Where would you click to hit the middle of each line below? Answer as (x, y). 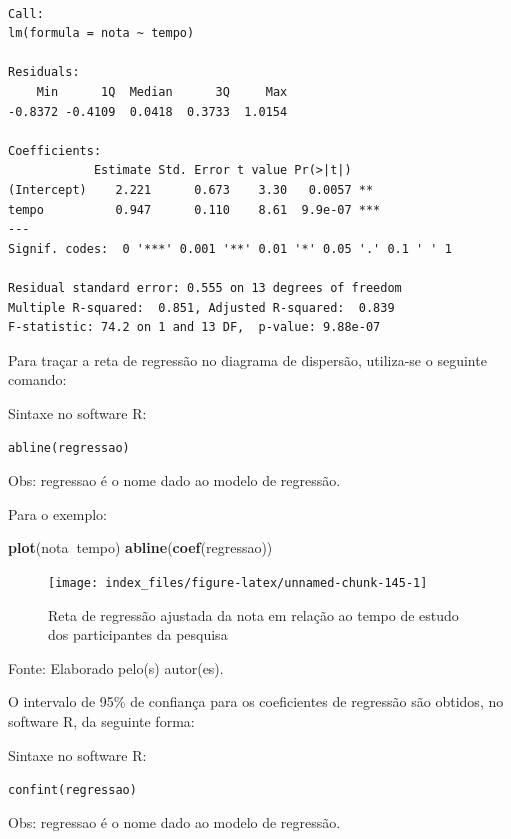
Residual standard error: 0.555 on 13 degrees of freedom (205, 287)
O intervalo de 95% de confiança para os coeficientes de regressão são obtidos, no (256, 701)
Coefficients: (55, 150)
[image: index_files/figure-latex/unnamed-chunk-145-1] (238, 582)
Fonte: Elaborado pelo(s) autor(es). (116, 667)
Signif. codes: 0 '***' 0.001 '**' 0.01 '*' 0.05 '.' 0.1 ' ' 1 (230, 248)
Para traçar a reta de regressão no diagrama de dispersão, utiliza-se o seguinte (247, 359)
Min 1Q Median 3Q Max (162, 91)
